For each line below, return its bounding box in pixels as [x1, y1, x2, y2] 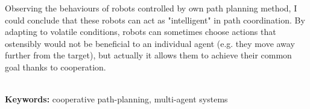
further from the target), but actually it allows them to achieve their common [5, 49, 292, 61]
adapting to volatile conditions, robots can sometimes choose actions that [5, 25, 276, 38]
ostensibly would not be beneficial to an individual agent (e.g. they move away [5, 37, 295, 49]
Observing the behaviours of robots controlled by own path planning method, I [5, 2, 297, 14]
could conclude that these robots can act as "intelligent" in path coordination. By [5, 13, 305, 26]
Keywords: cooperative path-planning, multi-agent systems [5, 93, 228, 105]
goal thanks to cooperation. [5, 60, 106, 73]
